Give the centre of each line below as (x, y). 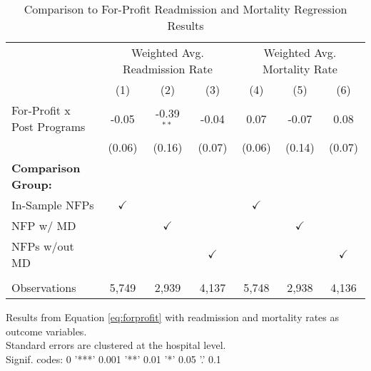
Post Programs (49, 126)
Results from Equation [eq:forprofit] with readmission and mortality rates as (173, 317)
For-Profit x (41, 110)
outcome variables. (46, 331)
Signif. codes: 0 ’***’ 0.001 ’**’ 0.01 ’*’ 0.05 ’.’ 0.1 (113, 359)
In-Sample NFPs (53, 205)
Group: (32, 184)
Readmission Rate (167, 69)
